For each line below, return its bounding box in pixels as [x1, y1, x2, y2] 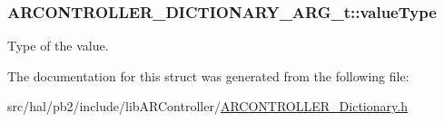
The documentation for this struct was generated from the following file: [7, 66, 409, 85]
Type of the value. [7, 36, 109, 55]
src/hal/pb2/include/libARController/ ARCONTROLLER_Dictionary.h [7, 97, 408, 116]
